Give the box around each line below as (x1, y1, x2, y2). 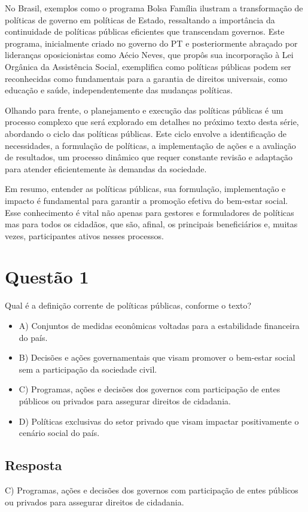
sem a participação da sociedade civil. (19, 362, 157, 375)
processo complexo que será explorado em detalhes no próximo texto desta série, (5, 115, 299, 128)
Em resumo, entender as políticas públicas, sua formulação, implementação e (5, 182, 286, 195)
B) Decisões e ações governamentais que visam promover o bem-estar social (19, 351, 295, 364)
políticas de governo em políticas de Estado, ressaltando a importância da (5, 13, 275, 26)
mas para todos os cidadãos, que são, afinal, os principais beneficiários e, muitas (5, 218, 298, 230)
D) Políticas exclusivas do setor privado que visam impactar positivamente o (19, 415, 299, 427)
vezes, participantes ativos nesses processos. (5, 229, 164, 242)
